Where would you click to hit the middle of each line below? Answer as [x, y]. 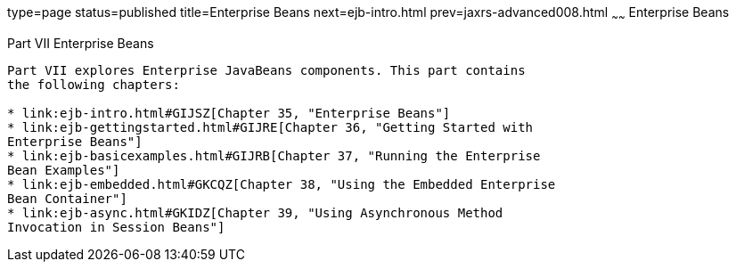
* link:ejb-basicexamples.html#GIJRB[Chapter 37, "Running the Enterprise [274, 155]
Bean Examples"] [64, 170]
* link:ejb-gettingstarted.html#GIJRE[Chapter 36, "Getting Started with [270, 127]
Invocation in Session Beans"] [116, 227]
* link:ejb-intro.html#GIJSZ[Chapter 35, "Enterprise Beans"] [229, 113]
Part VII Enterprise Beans [81, 43]
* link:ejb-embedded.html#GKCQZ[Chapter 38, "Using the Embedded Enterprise [282, 184]
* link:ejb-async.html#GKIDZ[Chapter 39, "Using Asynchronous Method [255, 212]
